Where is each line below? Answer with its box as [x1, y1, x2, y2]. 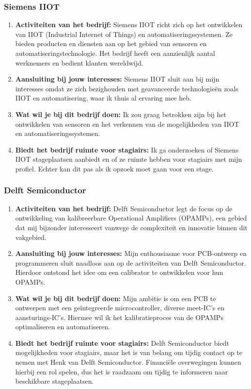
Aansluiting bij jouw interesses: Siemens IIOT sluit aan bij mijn [15, 74, 220, 84]
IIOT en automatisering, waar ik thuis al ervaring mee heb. [15, 93, 191, 103]
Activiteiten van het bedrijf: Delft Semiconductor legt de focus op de [15, 203, 233, 213]
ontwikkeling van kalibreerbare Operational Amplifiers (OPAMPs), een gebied [15, 213, 247, 223]
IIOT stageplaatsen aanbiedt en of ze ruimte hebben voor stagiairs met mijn [15, 154, 242, 164]
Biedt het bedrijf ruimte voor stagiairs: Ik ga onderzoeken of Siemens [15, 144, 239, 154]
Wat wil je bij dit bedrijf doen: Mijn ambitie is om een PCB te [15, 293, 216, 303]
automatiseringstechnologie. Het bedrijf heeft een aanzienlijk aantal [15, 48, 215, 58]
